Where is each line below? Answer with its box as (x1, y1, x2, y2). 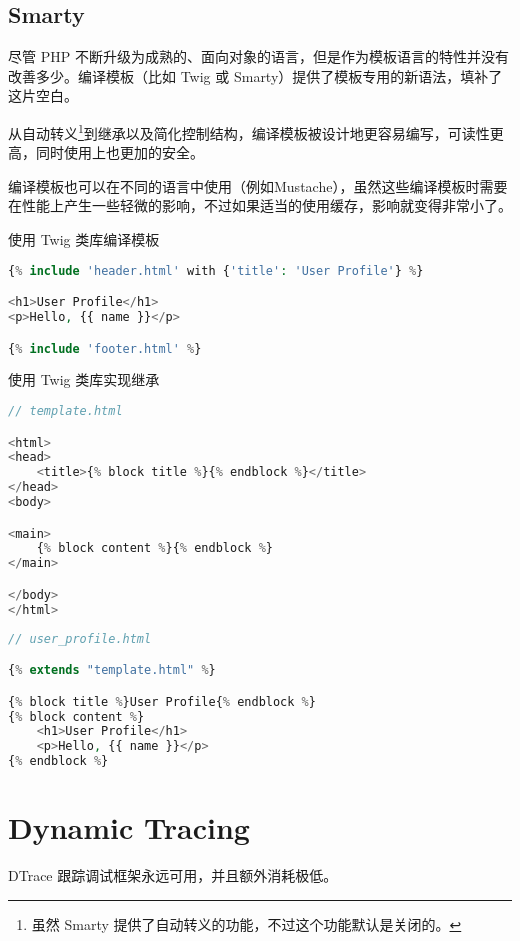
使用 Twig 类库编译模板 (8, 229, 160, 250)
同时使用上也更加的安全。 (35, 142, 204, 163)
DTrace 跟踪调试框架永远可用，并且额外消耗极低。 (8, 865, 338, 886)
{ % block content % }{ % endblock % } (36, 541, 273, 556)
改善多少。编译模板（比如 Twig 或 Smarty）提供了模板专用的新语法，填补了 (8, 65, 503, 86)
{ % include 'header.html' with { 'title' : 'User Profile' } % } (8, 263, 424, 278)
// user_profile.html (8, 631, 152, 646)
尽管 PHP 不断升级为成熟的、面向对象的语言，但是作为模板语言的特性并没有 (8, 46, 509, 67)
